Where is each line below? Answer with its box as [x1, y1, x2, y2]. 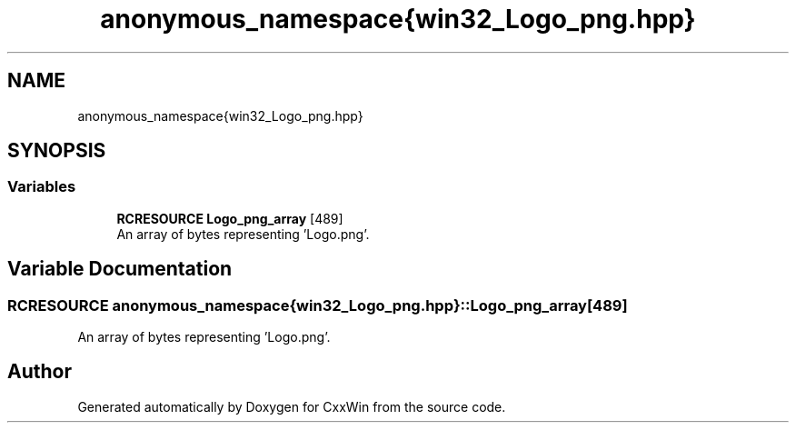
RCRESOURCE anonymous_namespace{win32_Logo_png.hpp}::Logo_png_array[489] [7, 295, 628, 315]
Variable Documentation [7, 257, 233, 281]
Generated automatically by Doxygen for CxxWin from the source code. [77, 398, 506, 415]
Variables [7, 177, 76, 196]
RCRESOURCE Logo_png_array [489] [116, 210, 343, 226]
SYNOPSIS [7, 139, 106, 163]
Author [7, 360, 72, 384]
